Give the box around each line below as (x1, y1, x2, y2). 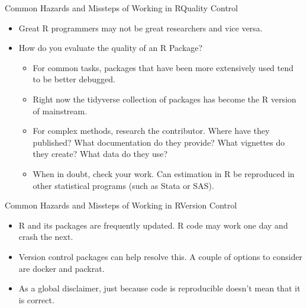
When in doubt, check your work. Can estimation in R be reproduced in (33, 167, 295, 179)
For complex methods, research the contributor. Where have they (33, 124, 270, 137)
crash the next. (18, 230, 73, 243)
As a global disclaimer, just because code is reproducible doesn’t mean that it (18, 282, 300, 294)
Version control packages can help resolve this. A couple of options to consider (18, 250, 303, 262)
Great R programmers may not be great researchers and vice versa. (18, 21, 263, 34)
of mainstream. (33, 104, 88, 117)
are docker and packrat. (18, 262, 105, 274)
